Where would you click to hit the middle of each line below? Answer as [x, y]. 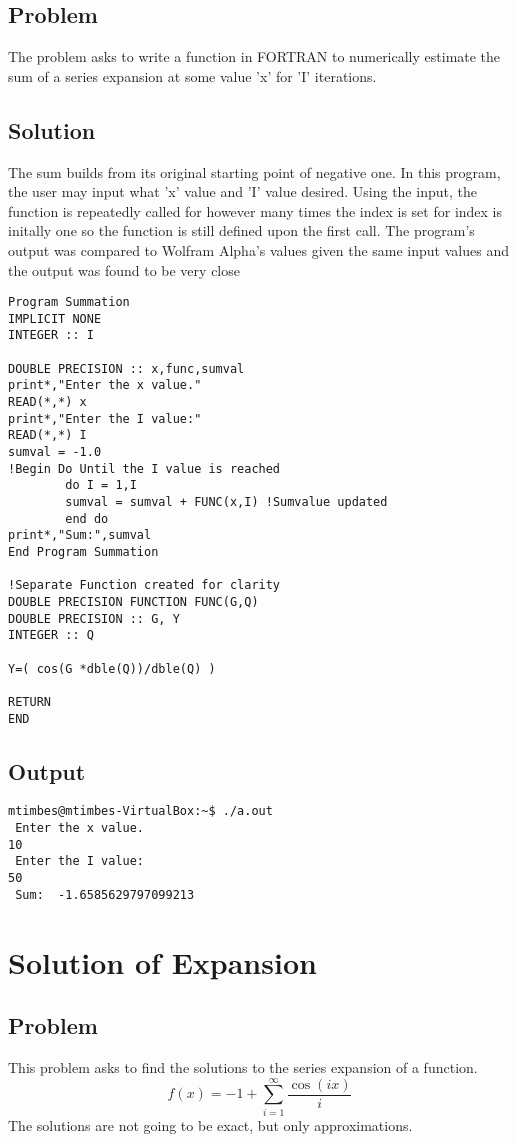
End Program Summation [83, 552]
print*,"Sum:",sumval [80, 535]
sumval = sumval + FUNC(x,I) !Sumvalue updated [226, 502]
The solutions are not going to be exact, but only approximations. [210, 1124]
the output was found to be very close [124, 269]
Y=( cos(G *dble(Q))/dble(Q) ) [112, 668]
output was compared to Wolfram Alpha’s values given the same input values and [258, 249]
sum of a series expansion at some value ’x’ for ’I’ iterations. [192, 75]
